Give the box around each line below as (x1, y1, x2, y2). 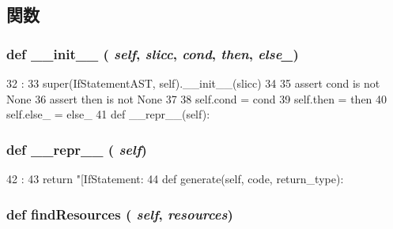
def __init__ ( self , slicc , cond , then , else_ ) (6, 43, 299, 63)
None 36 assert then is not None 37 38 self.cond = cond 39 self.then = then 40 (6, 90, 387, 107)
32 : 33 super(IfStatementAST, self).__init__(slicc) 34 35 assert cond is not (6, 75, 380, 91)
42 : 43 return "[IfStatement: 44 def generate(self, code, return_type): (6, 171, 344, 186)
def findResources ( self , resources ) (6, 204, 233, 223)
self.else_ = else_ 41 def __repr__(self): (6, 106, 210, 122)
